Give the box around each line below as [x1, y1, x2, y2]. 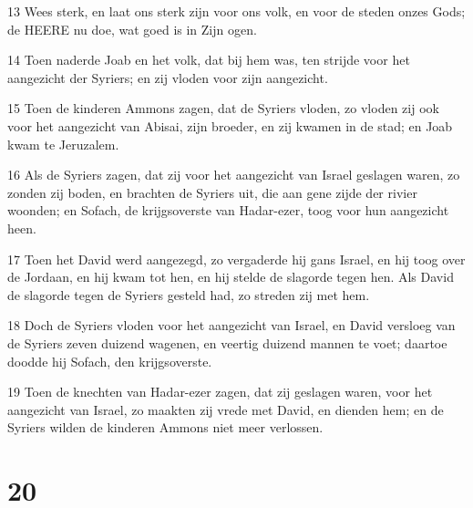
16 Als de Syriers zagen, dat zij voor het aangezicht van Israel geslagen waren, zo [7, 165, 460, 184]
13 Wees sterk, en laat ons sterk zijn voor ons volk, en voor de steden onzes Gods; [7, 2, 466, 20]
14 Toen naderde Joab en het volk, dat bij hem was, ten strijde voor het [7, 50, 410, 69]
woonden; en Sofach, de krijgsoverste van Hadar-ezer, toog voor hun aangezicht [7, 201, 449, 220]
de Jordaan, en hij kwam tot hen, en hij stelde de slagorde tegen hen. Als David [7, 267, 454, 286]
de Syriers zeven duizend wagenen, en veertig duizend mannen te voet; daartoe [7, 333, 447, 352]
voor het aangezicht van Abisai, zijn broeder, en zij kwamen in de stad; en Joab [7, 116, 453, 135]
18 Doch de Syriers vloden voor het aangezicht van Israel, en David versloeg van [7, 316, 456, 335]
